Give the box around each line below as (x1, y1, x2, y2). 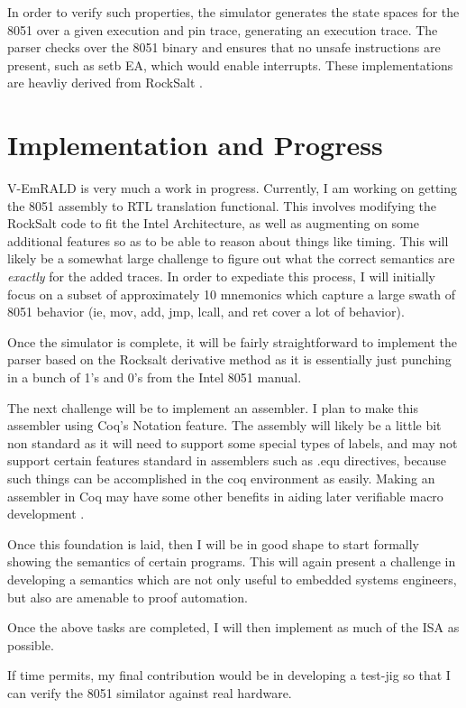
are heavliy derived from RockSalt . (7, 73, 203, 92)
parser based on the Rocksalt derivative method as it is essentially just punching (7, 350, 452, 369)
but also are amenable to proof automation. (7, 587, 248, 606)
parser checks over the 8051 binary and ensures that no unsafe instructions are (7, 38, 441, 57)
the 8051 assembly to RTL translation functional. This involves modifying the (7, 196, 437, 215)
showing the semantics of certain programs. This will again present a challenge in (7, 552, 456, 571)
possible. (7, 635, 54, 654)
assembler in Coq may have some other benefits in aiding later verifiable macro (7, 486, 443, 505)
